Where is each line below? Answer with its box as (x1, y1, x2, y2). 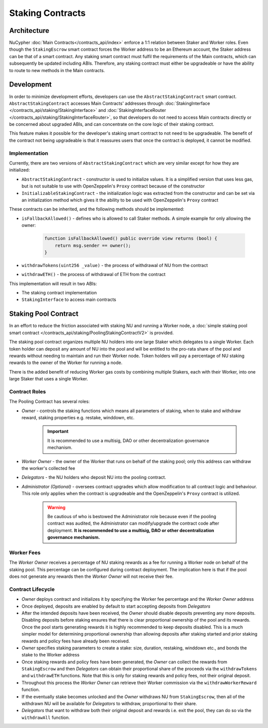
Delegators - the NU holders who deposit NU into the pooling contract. (21, 474, 166, 480)
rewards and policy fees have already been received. (21, 638, 130, 644)
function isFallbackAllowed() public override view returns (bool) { (44, 236, 217, 241)
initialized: (9, 167, 30, 173)
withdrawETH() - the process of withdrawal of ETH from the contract (21, 272, 166, 277)
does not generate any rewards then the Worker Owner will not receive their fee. (9, 573, 174, 579)
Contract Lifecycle (9, 586, 55, 593)
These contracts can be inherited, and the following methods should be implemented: (9, 206, 185, 212)
